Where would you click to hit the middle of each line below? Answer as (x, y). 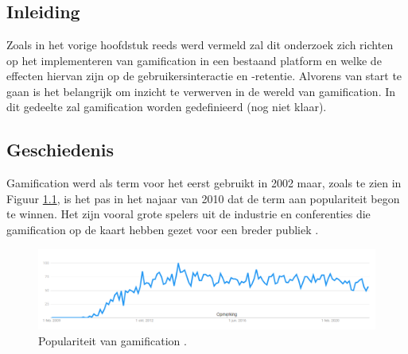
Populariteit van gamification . (113, 340)
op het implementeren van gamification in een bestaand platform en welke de (194, 60)
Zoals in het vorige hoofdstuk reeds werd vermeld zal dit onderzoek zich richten (200, 44)
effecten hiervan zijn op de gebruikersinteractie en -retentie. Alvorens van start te (204, 76)
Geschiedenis (60, 150)
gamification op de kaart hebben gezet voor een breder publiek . (163, 229)
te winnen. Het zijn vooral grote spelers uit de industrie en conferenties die (188, 214)
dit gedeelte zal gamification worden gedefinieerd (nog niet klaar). (167, 107)
